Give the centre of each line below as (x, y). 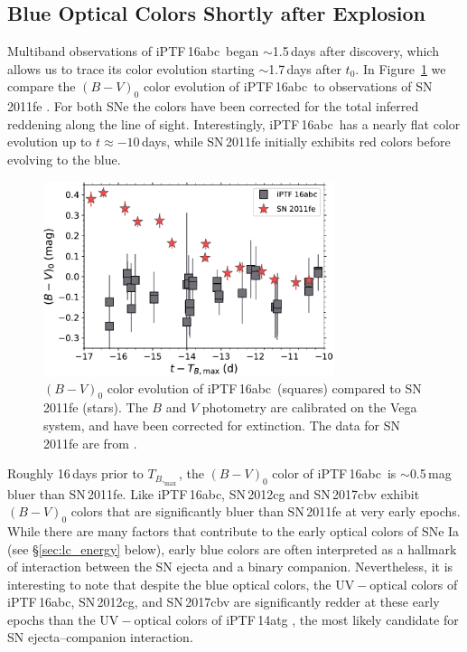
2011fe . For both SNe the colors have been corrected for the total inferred (213, 106)
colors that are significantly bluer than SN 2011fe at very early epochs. (266, 511)
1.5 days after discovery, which (355, 51)
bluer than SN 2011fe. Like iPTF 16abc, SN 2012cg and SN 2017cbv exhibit (214, 493)
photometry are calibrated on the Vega (309, 407)
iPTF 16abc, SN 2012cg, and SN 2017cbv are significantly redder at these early (224, 602)
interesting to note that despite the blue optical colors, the (169, 584)
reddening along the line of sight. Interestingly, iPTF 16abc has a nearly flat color (234, 123)
